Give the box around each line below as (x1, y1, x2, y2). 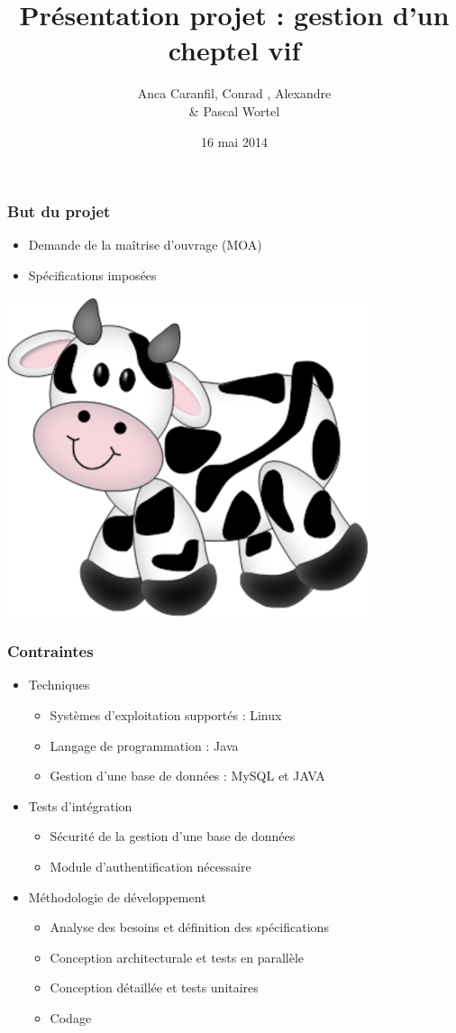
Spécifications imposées (28, 265, 157, 284)
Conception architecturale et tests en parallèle (50, 947, 305, 966)
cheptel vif (168, 32, 301, 69)
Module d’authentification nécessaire (50, 856, 251, 875)
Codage (50, 1008, 92, 1027)
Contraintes (7, 640, 94, 663)
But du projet (7, 200, 111, 223)
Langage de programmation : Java (50, 736, 239, 754)
